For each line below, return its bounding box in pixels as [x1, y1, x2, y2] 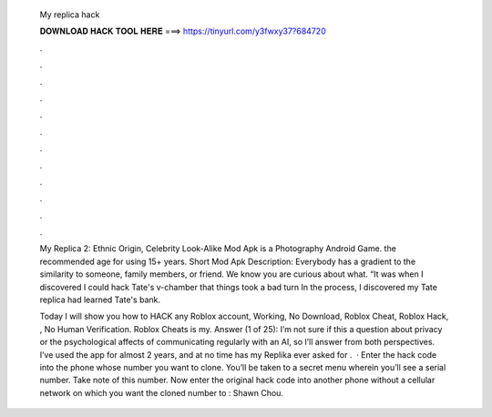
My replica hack [39, 9, 100, 20]
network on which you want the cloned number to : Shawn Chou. [39, 387, 284, 398]
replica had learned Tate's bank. [39, 294, 161, 305]
